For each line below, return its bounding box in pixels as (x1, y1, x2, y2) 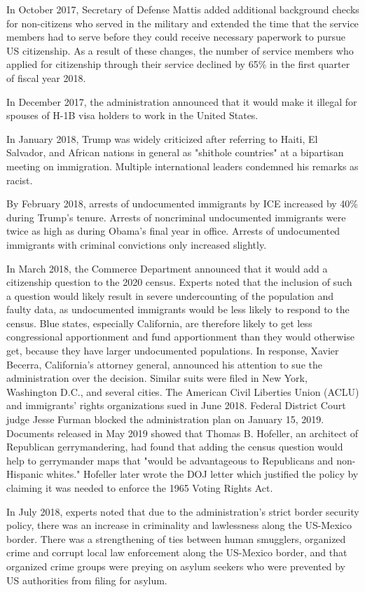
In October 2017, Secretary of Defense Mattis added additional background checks (6, 2, 359, 16)
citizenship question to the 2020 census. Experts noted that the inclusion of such (6, 275, 352, 289)
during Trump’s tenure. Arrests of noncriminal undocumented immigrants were (6, 209, 346, 224)
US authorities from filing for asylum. (6, 572, 167, 587)
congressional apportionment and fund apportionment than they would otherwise (6, 329, 355, 344)
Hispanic (6, 467, 43, 481)
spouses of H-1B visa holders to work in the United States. (6, 108, 259, 123)
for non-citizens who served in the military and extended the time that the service (6, 15, 359, 30)
